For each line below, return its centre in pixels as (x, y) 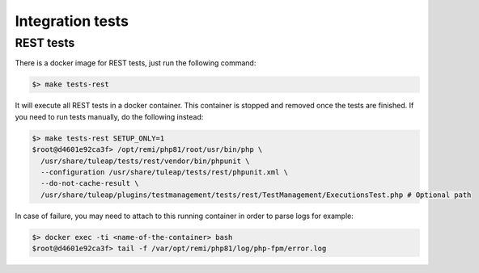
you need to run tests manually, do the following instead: (109, 116)
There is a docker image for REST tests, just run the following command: (136, 63)
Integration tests (72, 21)
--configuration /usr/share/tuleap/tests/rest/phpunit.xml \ (165, 172)
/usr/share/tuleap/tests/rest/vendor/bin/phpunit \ (145, 161)
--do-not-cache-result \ (90, 183)
